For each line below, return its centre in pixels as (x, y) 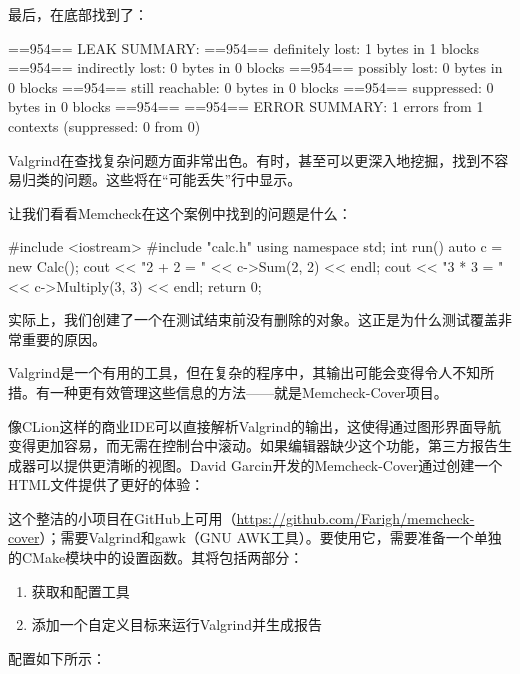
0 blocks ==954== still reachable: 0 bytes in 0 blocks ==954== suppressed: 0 (251, 86)
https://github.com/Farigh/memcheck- (355, 517)
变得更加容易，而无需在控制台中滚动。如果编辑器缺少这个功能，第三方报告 (253, 445)
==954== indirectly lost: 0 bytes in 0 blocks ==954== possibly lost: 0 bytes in (255, 67)
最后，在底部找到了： (78, 14)
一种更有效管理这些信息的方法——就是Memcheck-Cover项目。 (248, 391)
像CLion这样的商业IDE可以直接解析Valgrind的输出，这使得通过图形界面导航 (254, 425)
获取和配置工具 (80, 590)
